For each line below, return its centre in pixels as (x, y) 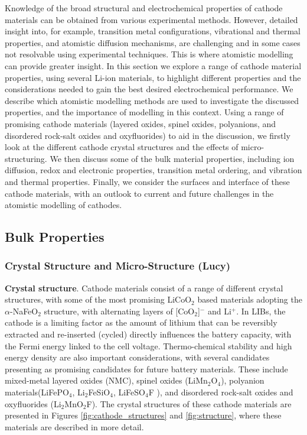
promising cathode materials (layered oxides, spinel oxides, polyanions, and (141, 123)
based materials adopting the (250, 299)
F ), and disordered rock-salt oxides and (221, 392)
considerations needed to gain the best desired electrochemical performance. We (149, 89)
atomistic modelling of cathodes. (63, 205)
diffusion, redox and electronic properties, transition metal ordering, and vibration (153, 170)
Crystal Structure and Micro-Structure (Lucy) (118, 266)
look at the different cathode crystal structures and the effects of (122, 147)
